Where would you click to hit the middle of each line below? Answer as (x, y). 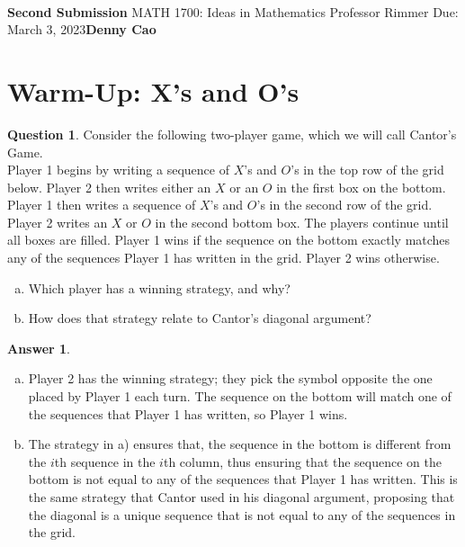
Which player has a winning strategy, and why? (159, 287)
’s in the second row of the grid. (344, 205)
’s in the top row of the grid (367, 170)
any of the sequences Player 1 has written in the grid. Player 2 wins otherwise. (224, 258)
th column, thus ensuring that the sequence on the (302, 461)
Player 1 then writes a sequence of (102, 205)
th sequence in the (105, 461)
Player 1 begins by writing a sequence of (118, 170)
